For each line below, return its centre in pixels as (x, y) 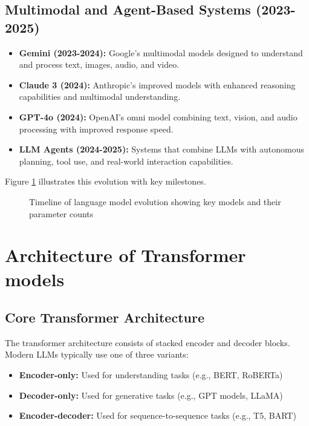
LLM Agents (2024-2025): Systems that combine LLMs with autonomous (162, 149)
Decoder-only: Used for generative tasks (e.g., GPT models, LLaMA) (151, 395)
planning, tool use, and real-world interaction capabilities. (126, 161)
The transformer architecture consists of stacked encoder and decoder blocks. (148, 342)
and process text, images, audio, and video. (99, 64)
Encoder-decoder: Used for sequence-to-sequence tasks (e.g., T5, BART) (158, 415)
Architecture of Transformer (125, 255)
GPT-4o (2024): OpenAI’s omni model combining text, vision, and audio (158, 116)
